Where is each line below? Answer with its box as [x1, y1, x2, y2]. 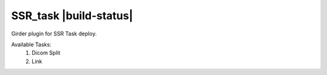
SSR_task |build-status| [11, 9, 133, 22]
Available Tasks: [11, 41, 51, 48]
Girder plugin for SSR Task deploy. [11, 30, 97, 37]
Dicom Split [31, 49, 61, 56]
